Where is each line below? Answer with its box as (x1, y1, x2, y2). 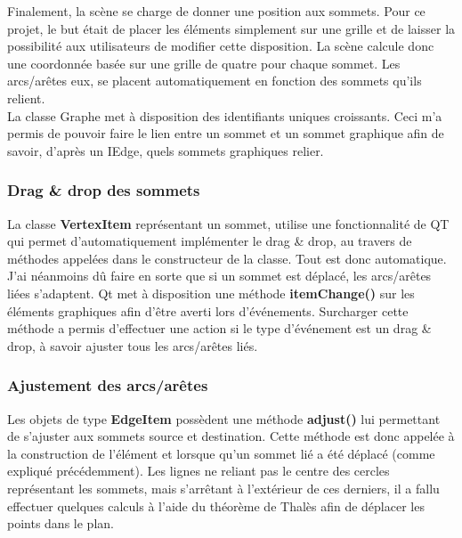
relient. (7, 88, 45, 107)
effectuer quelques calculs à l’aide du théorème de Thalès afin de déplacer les (7, 496, 425, 515)
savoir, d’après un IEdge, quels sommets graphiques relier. (7, 141, 324, 159)
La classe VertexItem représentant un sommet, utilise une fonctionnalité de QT (7, 214, 450, 232)
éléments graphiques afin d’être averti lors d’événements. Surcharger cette (7, 301, 409, 320)
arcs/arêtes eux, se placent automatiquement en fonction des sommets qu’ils (7, 71, 422, 90)
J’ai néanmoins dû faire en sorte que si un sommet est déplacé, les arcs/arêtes (7, 266, 432, 285)
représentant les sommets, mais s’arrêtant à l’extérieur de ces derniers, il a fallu (7, 478, 440, 497)
